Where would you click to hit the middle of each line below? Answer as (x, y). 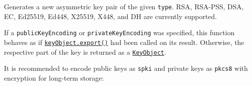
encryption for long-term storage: (54, 77)
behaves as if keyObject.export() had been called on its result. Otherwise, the (124, 42)
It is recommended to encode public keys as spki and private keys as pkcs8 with (126, 68)
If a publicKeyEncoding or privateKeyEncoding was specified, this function (119, 32)
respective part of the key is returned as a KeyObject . (85, 52)
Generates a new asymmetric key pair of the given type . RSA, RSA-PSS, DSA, (124, 6)
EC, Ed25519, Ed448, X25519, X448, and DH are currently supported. (110, 16)
